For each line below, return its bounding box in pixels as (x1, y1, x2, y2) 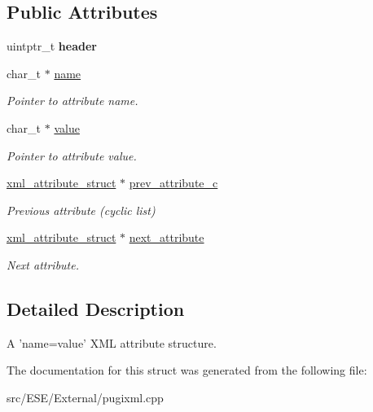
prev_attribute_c (129, 174, 218, 191)
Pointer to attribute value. (7, 147, 137, 164)
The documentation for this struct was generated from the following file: (7, 362, 367, 379)
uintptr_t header (7, 37, 97, 55)
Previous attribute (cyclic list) (7, 201, 156, 218)
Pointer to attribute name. (7, 92, 138, 109)
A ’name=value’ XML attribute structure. (7, 334, 217, 351)
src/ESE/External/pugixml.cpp (7, 388, 164, 405)
